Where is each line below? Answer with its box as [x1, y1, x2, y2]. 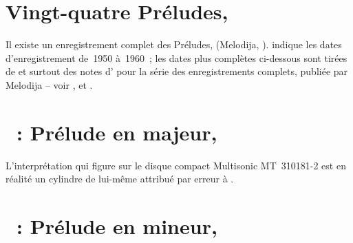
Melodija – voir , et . [6, 77, 93, 92]
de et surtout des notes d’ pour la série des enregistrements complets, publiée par [6, 64, 348, 78]
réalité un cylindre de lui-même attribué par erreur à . [6, 171, 234, 186]
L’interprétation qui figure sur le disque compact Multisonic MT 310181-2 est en [6, 158, 346, 172]
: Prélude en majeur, [17, 118, 217, 146]
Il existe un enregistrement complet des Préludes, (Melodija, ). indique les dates [6, 37, 342, 52]
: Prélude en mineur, [17, 212, 217, 240]
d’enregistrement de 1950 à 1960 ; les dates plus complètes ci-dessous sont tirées [6, 50, 347, 65]
